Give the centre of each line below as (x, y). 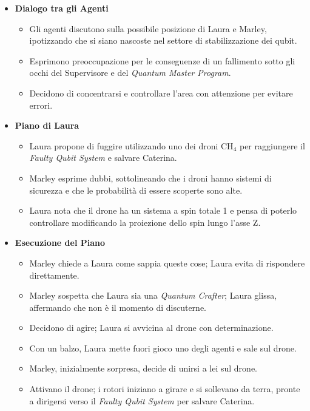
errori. (41, 105)
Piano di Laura (47, 125)
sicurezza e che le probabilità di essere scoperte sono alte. (136, 190)
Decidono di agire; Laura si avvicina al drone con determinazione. (151, 328)
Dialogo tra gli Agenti (62, 8)
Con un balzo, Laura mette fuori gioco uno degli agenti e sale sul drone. (163, 348)
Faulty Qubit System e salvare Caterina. (103, 158)
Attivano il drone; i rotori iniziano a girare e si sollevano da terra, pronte (165, 389)
